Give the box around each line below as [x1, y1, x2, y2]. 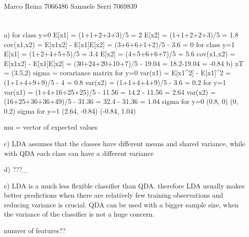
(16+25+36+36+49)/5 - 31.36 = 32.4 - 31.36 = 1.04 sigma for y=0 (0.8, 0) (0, [4, 96, 238, 106]
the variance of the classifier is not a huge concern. [4, 209, 155, 219]
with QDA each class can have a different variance [4, 148, 154, 158]
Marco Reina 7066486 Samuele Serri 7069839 [4, 1, 138, 11]
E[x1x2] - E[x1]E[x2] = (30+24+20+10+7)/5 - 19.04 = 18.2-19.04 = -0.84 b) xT [4, 58, 244, 68]
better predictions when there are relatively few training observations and [4, 190, 223, 200]
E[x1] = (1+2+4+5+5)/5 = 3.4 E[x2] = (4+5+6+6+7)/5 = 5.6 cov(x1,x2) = [4, 49, 235, 59]
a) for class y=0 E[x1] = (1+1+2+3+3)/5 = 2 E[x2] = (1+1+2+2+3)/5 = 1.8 [4, 29, 239, 39]
